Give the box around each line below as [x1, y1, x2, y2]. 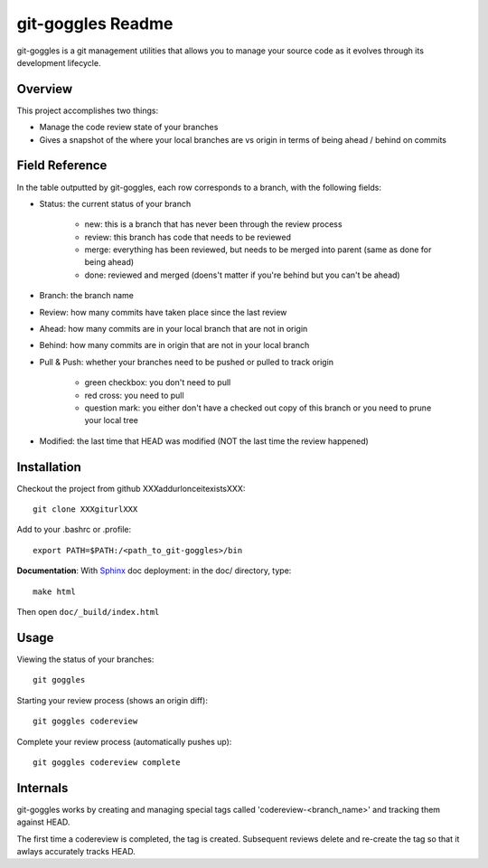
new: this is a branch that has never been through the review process [84, 219, 343, 230]
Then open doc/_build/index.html [16, 607, 160, 618]
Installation [16, 459, 81, 475]
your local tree [84, 415, 139, 426]
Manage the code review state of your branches [39, 122, 219, 133]
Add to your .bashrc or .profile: [16, 524, 132, 535]
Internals [16, 780, 69, 796]
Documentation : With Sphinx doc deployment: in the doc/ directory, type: [16, 565, 292, 576]
